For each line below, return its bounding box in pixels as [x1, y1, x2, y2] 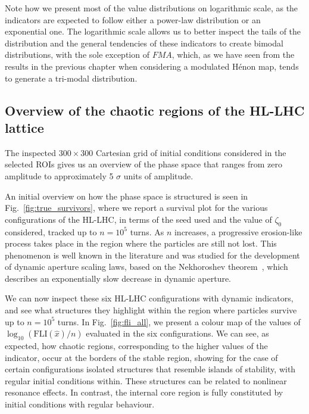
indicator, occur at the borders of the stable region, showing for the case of [5, 351, 278, 363]
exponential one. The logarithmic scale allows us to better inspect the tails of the [5, 25, 301, 38]
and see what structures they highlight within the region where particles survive [5, 304, 297, 316]
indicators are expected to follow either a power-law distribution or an [5, 13, 261, 26]
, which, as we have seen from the [171, 48, 295, 61]
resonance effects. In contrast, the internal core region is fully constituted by [5, 386, 283, 399]
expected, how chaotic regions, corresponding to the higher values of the [5, 340, 268, 352]
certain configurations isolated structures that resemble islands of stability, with [5, 363, 296, 375]
